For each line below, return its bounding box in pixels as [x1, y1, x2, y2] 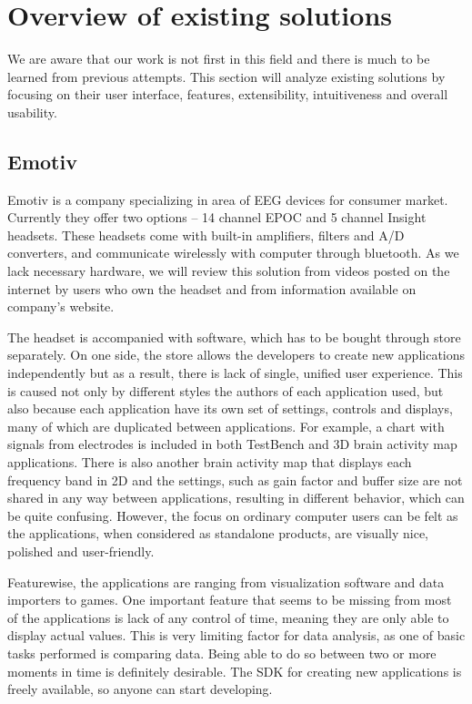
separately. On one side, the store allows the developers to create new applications [7, 345, 466, 364]
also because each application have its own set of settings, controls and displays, [7, 399, 453, 418]
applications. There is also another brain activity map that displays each [7, 453, 412, 472]
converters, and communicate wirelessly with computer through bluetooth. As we [7, 243, 459, 262]
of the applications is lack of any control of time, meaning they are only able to [7, 607, 449, 627]
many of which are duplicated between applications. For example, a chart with [7, 416, 445, 435]
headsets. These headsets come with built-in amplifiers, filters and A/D [7, 225, 405, 244]
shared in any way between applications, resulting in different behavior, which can [7, 488, 465, 507]
